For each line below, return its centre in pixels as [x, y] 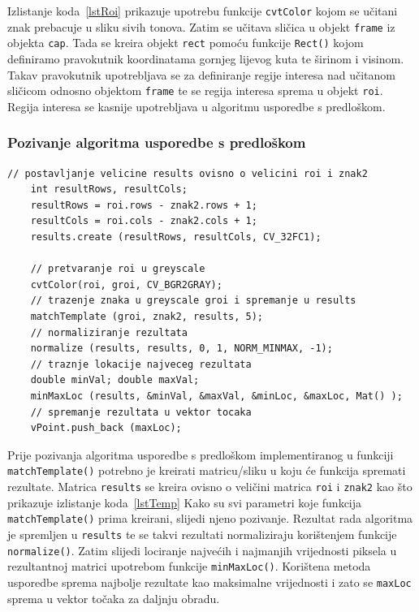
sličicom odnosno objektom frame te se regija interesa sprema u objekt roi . [195, 91]
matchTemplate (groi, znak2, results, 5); [147, 316]
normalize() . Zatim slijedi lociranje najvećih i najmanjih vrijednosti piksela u [202, 550]
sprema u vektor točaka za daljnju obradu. [114, 598]
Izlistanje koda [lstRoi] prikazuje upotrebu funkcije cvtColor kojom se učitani [203, 11]
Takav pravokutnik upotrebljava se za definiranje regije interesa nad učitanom [201, 74]
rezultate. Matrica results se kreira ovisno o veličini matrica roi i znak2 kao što [210, 486]
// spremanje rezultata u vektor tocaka [141, 412]
